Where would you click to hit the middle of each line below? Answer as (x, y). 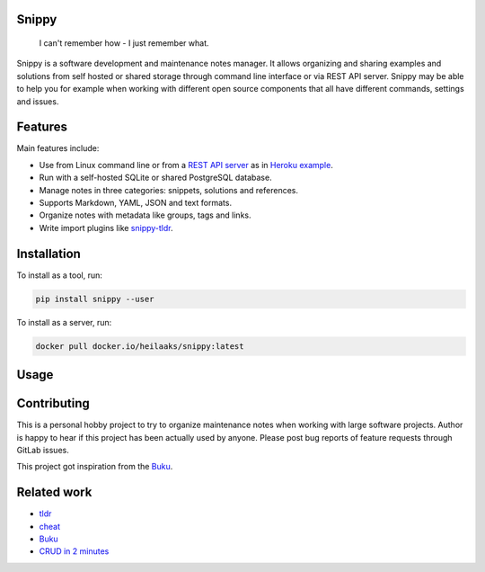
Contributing (53, 403)
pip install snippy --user (95, 299)
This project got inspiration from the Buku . (95, 467)
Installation (48, 253)
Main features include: (58, 148)
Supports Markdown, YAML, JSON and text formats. (136, 203)
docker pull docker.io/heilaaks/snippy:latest (140, 346)
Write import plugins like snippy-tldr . (106, 228)
